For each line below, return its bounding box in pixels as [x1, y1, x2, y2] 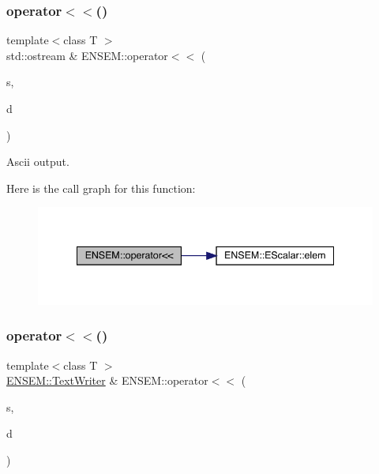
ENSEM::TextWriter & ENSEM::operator [6, 372, 208, 389]
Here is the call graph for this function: [6, 179, 196, 196]
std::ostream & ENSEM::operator [6, 47, 168, 63]
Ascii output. [6, 153, 69, 170]
